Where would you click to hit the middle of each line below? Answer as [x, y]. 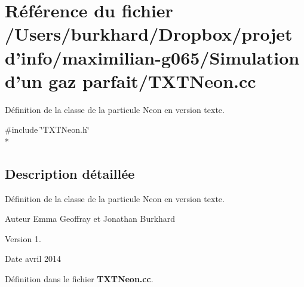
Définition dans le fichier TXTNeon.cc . [79, 279]
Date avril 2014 [33, 259]
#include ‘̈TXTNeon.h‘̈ [47, 129]
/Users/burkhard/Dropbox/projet [149, 34]
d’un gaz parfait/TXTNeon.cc [130, 80]
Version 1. [23, 238]
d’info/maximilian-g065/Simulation [152, 57]
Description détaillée [70, 173]
